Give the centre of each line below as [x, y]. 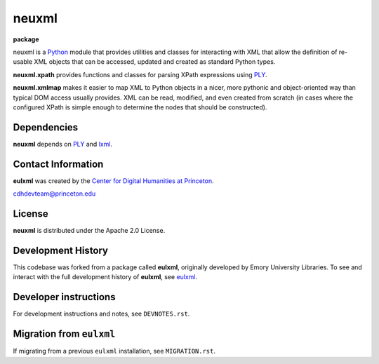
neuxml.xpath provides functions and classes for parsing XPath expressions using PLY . [140, 74]
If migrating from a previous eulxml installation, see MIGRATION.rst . [114, 351]
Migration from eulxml [64, 334]
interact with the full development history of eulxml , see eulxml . [105, 277]
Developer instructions [64, 297]
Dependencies [46, 127]
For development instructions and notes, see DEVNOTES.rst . [101, 314]
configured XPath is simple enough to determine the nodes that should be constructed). [140, 107]
